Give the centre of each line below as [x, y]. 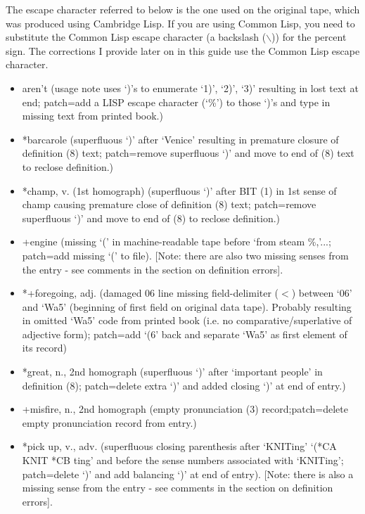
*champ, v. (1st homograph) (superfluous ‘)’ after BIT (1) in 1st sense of [179, 190]
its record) [44, 348]
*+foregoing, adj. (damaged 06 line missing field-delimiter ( [151, 293]
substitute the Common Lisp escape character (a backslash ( [136, 37]
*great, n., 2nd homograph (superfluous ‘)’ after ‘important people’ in [172, 372]
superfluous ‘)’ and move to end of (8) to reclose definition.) [151, 218]
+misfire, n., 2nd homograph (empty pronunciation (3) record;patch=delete [185, 409]
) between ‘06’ [322, 293]
